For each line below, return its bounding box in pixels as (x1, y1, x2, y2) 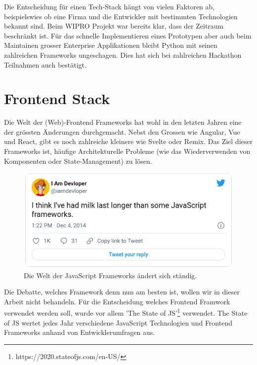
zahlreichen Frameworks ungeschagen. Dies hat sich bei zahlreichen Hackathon (4, 49, 242, 60)
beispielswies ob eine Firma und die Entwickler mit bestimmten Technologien (4, 11, 238, 21)
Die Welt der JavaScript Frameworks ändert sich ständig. (24, 270, 197, 280)
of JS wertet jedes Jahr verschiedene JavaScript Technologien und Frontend (4, 317, 232, 328)
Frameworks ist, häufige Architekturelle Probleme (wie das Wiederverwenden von (4, 146, 251, 156)
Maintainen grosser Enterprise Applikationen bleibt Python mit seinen (4, 40, 217, 50)
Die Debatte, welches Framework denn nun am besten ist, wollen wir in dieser (4, 287, 240, 297)
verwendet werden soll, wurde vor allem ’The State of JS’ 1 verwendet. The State (4, 306, 248, 318)
